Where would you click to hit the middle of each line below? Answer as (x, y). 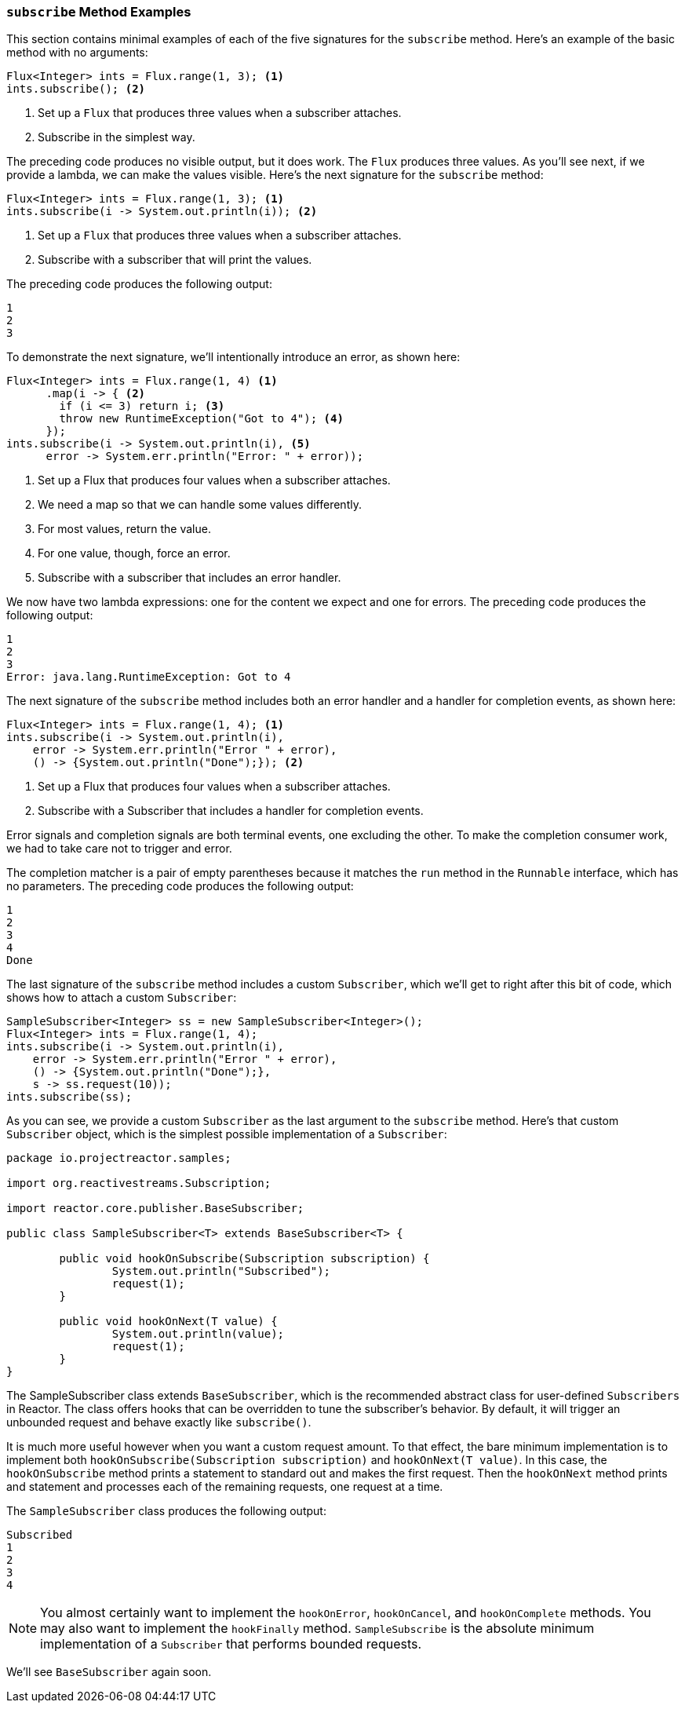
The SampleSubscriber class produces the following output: (166, 1511)
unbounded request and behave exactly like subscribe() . (159, 1422)
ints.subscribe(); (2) (76, 89)
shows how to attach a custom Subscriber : (122, 998)
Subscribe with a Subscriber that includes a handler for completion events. (231, 811)
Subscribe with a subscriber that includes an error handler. (189, 578)
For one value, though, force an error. (134, 553)
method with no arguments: (77, 53)
